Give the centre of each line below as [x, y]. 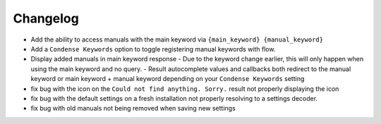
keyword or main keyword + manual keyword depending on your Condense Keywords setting [168, 79]
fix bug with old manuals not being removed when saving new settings [133, 108]
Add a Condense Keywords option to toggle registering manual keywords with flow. [153, 49]
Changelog [46, 18]
